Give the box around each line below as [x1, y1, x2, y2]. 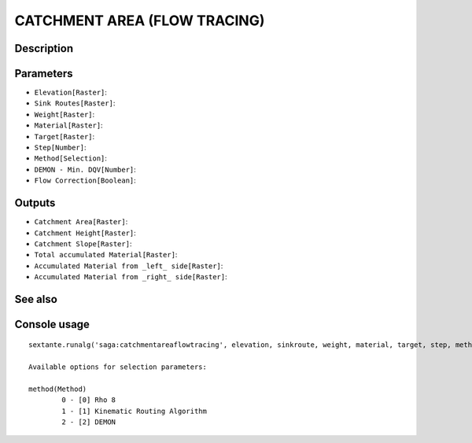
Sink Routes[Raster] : [34, 98, 116, 108]
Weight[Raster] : [34, 109, 95, 119]
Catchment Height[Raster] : [34, 228, 137, 238]
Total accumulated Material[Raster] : [34, 250, 178, 260]
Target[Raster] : [34, 131, 95, 141]
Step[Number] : [34, 142, 87, 153]
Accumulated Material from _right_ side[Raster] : [34, 272, 227, 282]
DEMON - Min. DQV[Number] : [34, 164, 137, 174]
